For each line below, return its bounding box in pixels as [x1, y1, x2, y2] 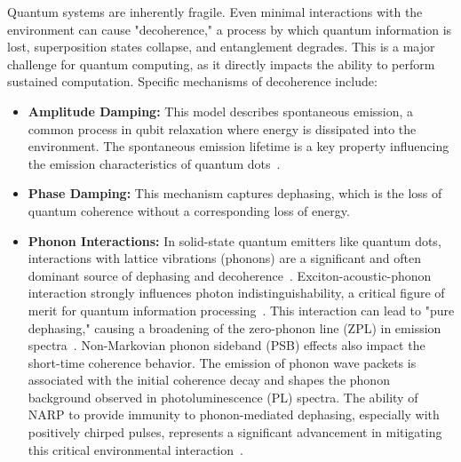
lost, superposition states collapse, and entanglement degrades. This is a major [7, 37, 435, 56]
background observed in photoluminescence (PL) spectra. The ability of [28, 387, 418, 406]
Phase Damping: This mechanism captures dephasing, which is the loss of [28, 184, 442, 203]
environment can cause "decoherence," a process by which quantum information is [7, 20, 452, 38]
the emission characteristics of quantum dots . [28, 154, 281, 172]
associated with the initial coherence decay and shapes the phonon [28, 370, 390, 389]
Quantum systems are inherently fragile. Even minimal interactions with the [7, 3, 423, 20]
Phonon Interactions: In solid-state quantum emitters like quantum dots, [28, 231, 441, 250]
